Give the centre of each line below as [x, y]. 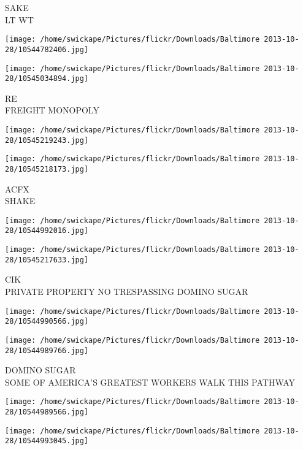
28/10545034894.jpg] [47, 79]
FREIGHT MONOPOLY [52, 110]
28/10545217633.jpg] [47, 260]
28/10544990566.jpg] [47, 322]
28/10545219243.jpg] [47, 140]
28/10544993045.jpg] [47, 441]
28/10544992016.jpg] [47, 231]
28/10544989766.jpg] [47, 350]
